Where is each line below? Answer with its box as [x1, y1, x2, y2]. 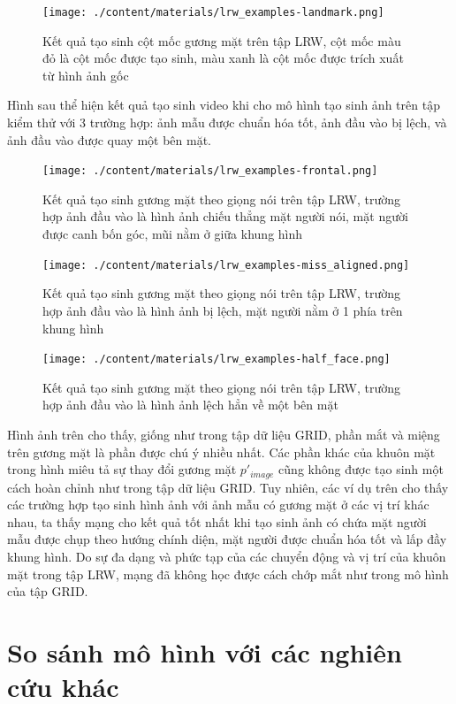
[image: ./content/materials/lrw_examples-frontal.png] [42, 165, 378, 178]
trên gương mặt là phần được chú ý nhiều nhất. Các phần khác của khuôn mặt [7, 442, 436, 461]
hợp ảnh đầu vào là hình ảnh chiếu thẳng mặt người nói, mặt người [42, 207, 408, 226]
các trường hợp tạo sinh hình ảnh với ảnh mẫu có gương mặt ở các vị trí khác [7, 495, 429, 514]
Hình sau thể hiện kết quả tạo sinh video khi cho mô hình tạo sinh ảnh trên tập [7, 96, 440, 114]
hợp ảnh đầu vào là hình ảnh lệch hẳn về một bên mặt [42, 395, 338, 414]
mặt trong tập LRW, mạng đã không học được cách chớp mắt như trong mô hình [7, 564, 449, 583]
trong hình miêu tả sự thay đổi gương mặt [7, 460, 237, 478]
